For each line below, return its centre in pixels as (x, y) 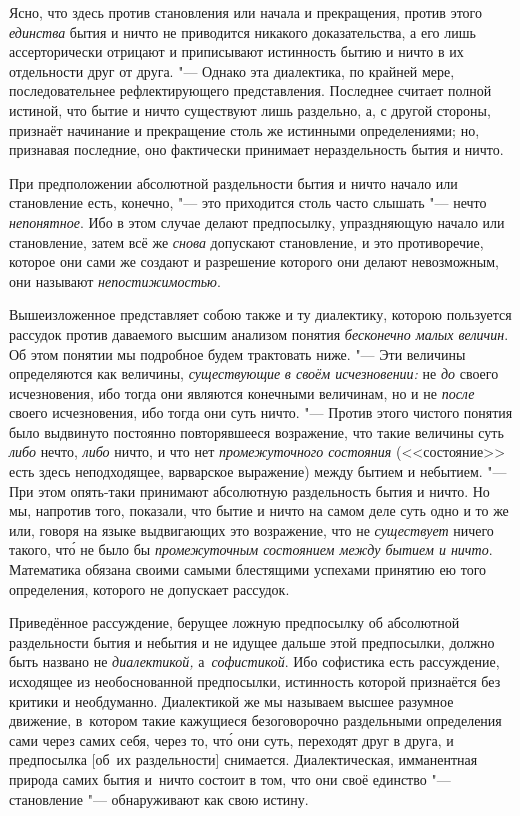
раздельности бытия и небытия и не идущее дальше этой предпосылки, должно (252, 641)
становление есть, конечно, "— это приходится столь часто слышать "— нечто (248, 202)
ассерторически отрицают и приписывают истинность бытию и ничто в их (236, 51)
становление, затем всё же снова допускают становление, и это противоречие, (246, 241)
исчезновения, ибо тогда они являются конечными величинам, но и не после (242, 392)
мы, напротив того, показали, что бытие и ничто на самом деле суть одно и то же (259, 510)
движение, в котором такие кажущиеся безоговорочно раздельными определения (255, 720)
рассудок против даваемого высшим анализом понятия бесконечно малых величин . (259, 333)
